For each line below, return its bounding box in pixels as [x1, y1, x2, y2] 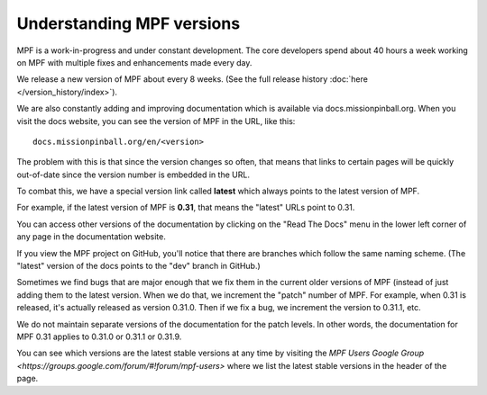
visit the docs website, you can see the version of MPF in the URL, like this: [16, 115, 296, 126]
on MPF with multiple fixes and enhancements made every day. [16, 57, 253, 67]
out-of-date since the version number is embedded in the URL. [16, 169, 250, 180]
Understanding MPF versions [16, 13, 241, 33]
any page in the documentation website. [16, 231, 166, 242]
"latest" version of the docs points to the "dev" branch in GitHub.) [16, 261, 261, 272]
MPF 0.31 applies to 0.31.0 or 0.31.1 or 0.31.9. [16, 331, 182, 342]
